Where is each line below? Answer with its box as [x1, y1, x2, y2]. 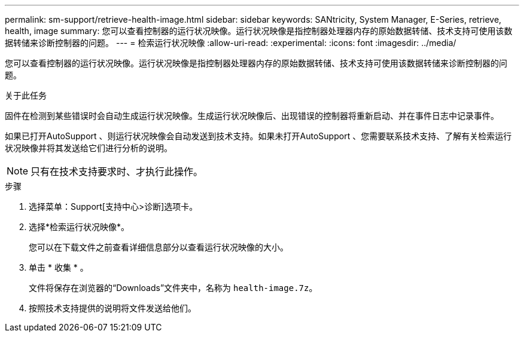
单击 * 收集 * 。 [29, 262, 89, 272]
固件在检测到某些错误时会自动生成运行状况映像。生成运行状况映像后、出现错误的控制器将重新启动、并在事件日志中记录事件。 [5, 111, 499, 121]
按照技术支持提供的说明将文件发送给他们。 [29, 303, 196, 313]
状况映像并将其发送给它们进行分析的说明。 [5, 143, 172, 153]
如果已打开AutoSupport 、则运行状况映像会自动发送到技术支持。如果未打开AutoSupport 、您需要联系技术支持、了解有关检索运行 [5, 131, 512, 141]
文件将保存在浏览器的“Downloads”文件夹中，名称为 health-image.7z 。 [29, 283, 318, 293]
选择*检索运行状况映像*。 [29, 222, 130, 232]
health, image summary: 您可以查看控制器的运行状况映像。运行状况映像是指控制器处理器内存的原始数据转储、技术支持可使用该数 [5, 26, 513, 36]
